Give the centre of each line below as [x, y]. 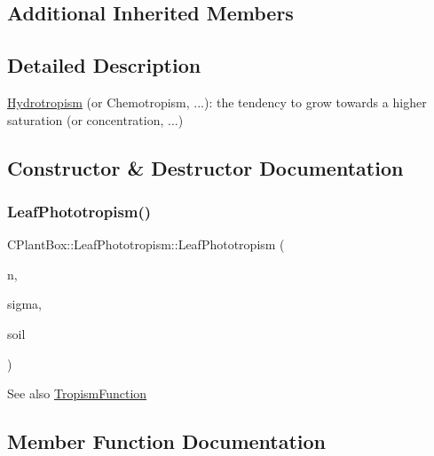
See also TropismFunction [77, 393]
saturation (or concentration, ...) [95, 119]
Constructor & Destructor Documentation [205, 167]
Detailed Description [104, 65]
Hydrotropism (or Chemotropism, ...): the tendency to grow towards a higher [217, 102]
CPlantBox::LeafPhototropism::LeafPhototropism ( [146, 244]
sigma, [24, 304]
